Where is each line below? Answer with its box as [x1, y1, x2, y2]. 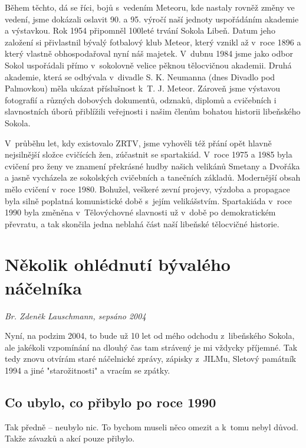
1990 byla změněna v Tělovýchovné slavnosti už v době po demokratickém [5, 206, 276, 218]
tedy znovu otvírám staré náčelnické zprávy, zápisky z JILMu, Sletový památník [5, 352, 297, 365]
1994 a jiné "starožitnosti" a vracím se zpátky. [5, 364, 170, 376]
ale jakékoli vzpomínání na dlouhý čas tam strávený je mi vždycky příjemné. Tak [5, 341, 298, 353]
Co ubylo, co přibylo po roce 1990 [5, 393, 216, 411]
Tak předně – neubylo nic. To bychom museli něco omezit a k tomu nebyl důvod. [5, 420, 298, 433]
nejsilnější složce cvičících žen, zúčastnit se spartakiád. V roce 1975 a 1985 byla [5, 148, 292, 161]
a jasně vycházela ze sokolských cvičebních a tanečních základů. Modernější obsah [5, 171, 301, 184]
